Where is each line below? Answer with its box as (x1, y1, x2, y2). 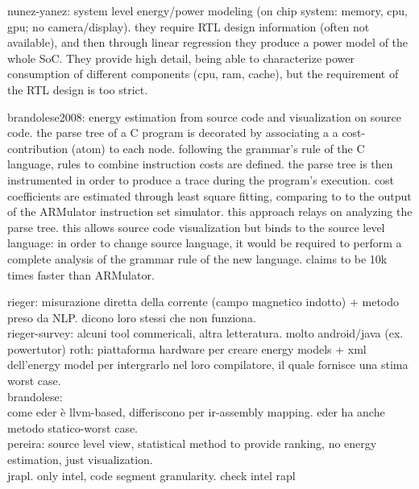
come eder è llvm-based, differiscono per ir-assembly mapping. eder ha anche (7, 404, 385, 421)
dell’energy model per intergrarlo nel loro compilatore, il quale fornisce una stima (7, 356, 409, 373)
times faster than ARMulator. (7, 266, 155, 283)
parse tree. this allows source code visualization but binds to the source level (7, 218, 385, 235)
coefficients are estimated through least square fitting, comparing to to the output (7, 187, 412, 204)
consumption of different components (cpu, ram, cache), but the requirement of (7, 65, 399, 82)
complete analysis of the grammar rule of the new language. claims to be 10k (7, 250, 388, 267)
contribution (7, 139, 68, 156)
